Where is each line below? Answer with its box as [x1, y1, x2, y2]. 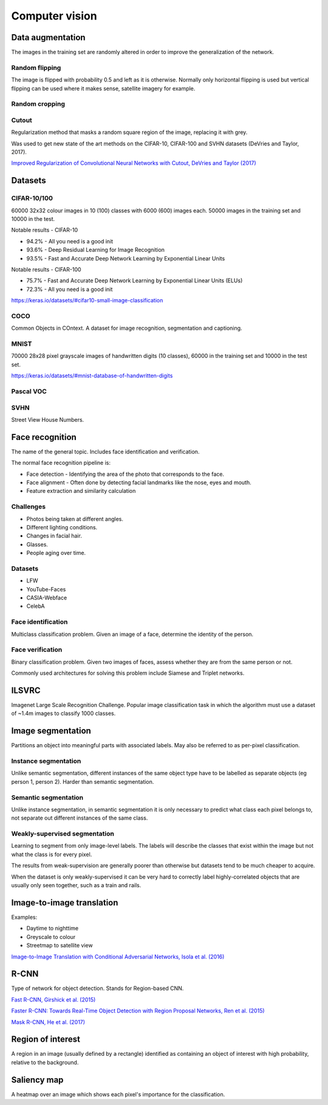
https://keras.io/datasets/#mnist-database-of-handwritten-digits [11, 372, 173, 380]
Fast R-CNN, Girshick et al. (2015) [11, 995, 96, 1003]
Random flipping [11, 63, 61, 72]
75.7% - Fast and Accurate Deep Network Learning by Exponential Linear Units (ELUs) [26, 277, 243, 284]
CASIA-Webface [26, 594, 67, 601]
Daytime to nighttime [26, 925, 79, 932]
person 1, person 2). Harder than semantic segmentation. [11, 778, 154, 785]
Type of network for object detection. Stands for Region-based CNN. [11, 985, 184, 992]
